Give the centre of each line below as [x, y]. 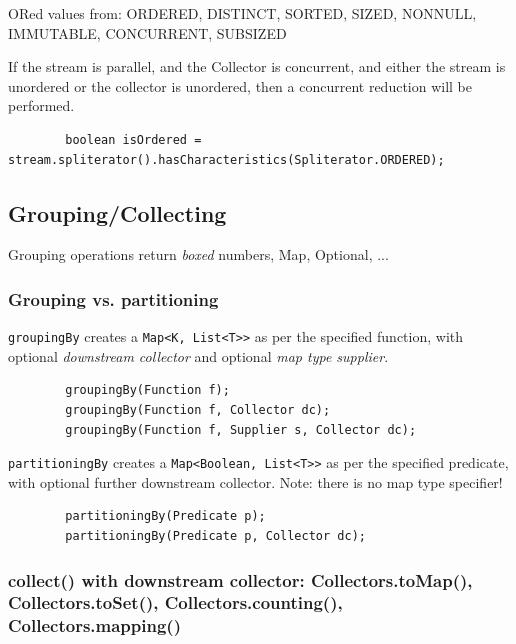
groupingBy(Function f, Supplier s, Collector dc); [241, 429]
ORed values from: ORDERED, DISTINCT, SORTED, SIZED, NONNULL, [242, 13]
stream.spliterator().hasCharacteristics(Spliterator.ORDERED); [226, 159]
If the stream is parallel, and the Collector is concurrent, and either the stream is [257, 66]
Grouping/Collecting [117, 212]
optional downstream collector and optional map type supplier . [198, 355]
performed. [41, 105]
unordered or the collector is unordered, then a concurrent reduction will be [240, 85]
